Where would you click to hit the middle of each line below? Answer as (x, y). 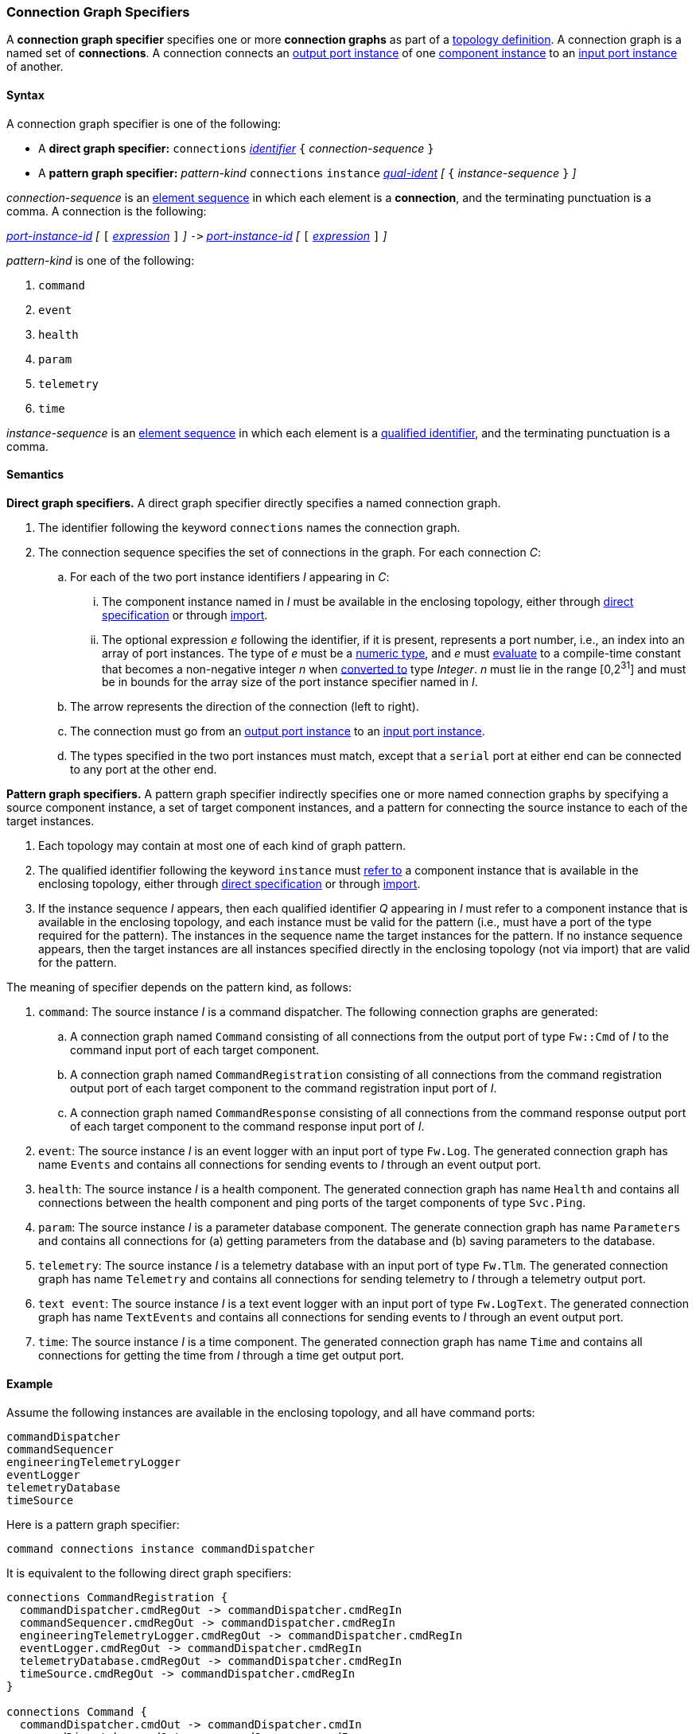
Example (30, 1384)
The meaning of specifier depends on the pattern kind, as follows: (179, 987)
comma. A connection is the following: (107, 211)
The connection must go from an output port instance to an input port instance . (278, 731)
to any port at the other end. (144, 770)
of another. (35, 67)
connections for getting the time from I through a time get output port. (221, 1356)
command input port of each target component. (195, 1050)
